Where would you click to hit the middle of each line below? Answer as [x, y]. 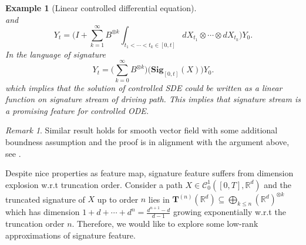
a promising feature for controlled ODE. [77, 110]
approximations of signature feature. [70, 235]
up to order [118, 199]
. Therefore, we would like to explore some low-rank [165, 224]
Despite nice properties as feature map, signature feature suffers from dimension [149, 173]
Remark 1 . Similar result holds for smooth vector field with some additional [142, 130]
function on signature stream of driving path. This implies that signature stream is [153, 99]
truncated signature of [45, 199]
